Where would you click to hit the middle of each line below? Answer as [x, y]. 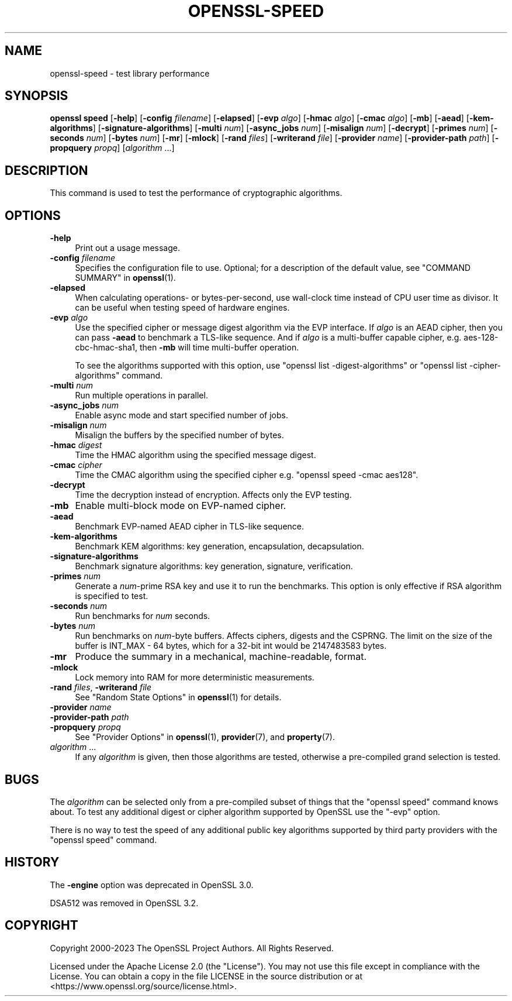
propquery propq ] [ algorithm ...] [112, 148]
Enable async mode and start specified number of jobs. [182, 415]
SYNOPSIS [37, 96]
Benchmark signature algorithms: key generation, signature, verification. [214, 566]
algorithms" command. [119, 376]
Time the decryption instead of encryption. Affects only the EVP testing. [213, 495]
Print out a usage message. [127, 248]
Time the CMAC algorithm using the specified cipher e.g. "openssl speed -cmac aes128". [247, 475]
